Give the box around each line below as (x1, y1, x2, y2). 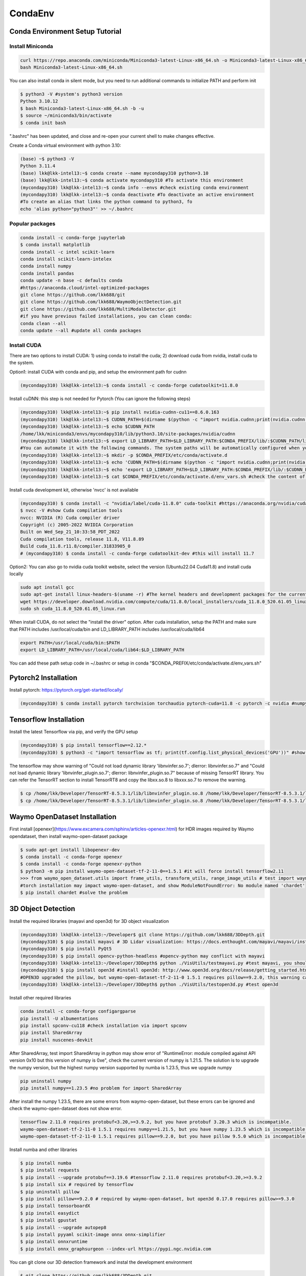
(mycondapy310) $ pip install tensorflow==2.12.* (20, 743, 147, 748)
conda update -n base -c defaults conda (20, 278, 122, 283)
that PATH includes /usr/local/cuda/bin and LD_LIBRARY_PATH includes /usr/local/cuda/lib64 (9, 626, 205, 632)
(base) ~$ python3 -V (20, 156, 74, 162)
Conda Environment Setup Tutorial (9, 27, 122, 36)
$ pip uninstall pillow (20, 1189, 80, 1194)
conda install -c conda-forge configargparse (20, 1009, 136, 1014)
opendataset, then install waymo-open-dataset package (9, 833, 127, 839)
